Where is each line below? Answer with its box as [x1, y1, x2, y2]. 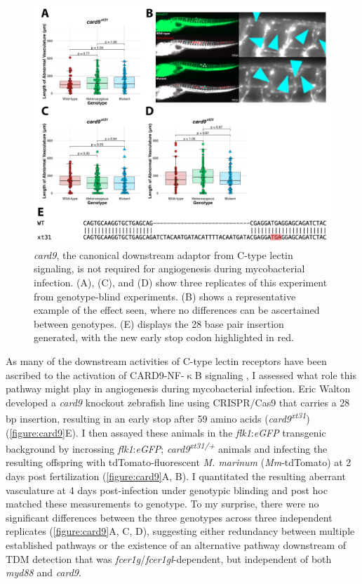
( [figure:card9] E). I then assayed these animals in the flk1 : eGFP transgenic [6, 425, 326, 439]
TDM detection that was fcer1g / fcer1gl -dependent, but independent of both [6, 551, 332, 566]
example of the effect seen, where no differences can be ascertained [34, 303, 320, 317]
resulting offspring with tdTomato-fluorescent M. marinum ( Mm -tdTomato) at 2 [6, 455, 351, 470]
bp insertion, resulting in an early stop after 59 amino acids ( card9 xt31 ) [6, 409, 310, 425]
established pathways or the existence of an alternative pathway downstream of [6, 537, 347, 552]
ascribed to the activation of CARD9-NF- [6, 367, 185, 382]
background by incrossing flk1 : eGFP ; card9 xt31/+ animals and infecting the [6, 439, 328, 456]
